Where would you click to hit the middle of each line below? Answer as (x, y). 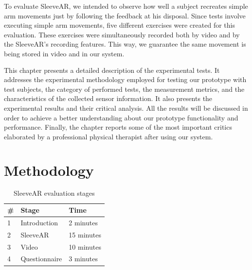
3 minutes (83, 259)
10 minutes (85, 246)
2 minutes (83, 222)
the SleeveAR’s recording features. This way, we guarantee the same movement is (125, 44)
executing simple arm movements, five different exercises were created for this (119, 25)
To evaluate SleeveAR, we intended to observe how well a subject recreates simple (126, 6)
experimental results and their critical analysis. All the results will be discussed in (126, 108)
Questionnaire (41, 259)
